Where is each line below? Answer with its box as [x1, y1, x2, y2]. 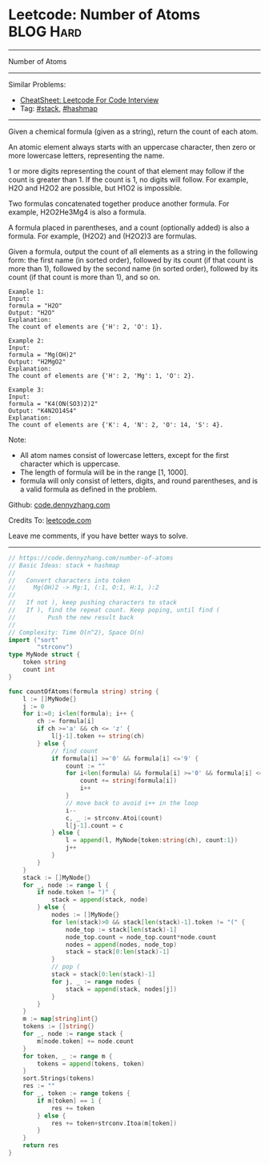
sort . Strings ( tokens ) [22, 1074, 94, 1082]
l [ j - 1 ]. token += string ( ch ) [50, 733, 146, 741]
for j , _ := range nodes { [50, 977, 142, 985]
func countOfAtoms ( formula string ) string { [8, 687, 159, 696]
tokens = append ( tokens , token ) [37, 1059, 146, 1068]
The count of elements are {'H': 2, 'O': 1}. [8, 323, 163, 331]
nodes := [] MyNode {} [50, 911, 120, 919]
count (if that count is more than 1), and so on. [8, 272, 161, 282]
